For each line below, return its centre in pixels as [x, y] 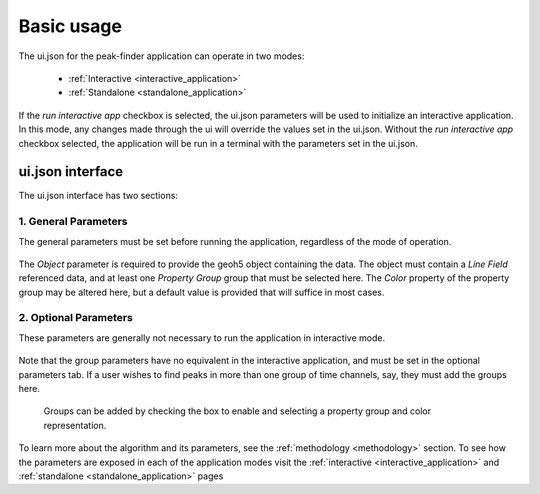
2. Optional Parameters [76, 318]
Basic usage [70, 26]
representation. [75, 425]
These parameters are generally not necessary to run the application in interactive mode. [201, 337]
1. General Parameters [73, 222]
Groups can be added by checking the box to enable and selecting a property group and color [237, 411]
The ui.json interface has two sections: [98, 196]
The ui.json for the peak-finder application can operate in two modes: [161, 56]
